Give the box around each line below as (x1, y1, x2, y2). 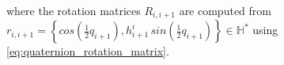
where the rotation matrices (6, 2, 141, 18)
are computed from (179, 2, 271, 18)
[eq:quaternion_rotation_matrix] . (6, 43, 169, 59)
